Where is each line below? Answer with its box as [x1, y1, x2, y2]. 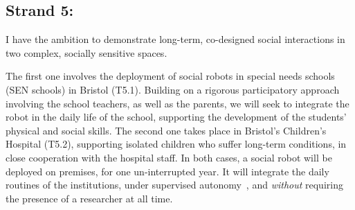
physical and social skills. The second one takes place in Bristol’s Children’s [6, 123, 327, 137]
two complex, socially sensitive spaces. [6, 45, 167, 60]
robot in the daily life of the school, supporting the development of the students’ [6, 110, 347, 124]
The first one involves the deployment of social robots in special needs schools [6, 69, 335, 83]
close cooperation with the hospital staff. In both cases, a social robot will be [6, 150, 332, 164]
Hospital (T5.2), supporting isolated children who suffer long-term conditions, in [6, 137, 347, 151]
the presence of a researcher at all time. [6, 191, 173, 205]
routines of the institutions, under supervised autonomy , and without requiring [6, 177, 343, 192]
